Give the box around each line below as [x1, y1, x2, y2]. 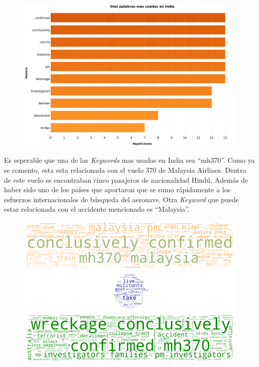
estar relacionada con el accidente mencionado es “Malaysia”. [4, 204, 190, 214]
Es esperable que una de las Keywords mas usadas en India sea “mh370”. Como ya [4, 155, 255, 165]
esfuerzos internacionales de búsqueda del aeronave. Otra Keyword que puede [4, 194, 239, 204]
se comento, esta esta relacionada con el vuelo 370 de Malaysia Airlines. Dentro [4, 165, 246, 175]
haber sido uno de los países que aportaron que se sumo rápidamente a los [4, 184, 231, 195]
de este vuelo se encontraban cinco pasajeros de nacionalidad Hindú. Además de [4, 174, 249, 185]
